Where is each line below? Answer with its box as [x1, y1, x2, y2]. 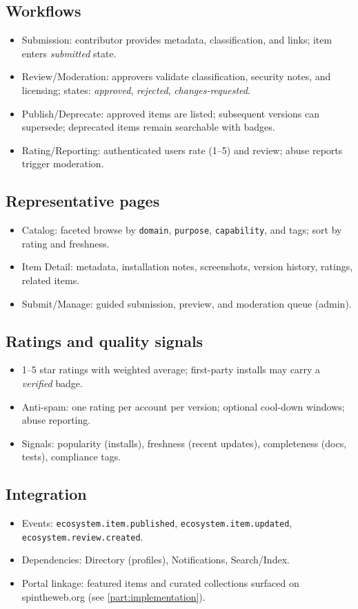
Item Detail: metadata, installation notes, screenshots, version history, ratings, [21, 259, 353, 274]
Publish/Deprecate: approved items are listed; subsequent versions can [21, 106, 319, 120]
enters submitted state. [21, 46, 117, 60]
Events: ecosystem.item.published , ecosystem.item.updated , [21, 516, 292, 530]
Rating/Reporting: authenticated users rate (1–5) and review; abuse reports [21, 142, 343, 157]
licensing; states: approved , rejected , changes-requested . [21, 82, 250, 97]
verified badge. [21, 375, 83, 390]
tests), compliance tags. [21, 449, 121, 464]
